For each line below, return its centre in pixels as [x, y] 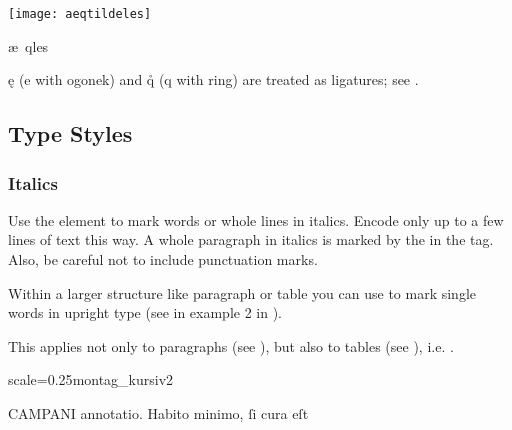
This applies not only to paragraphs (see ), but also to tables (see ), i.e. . [231, 345]
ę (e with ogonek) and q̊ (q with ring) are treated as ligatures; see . [213, 79]
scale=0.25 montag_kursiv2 [91, 379]
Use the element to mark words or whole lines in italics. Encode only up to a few [256, 219]
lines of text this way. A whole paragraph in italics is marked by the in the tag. [251, 239]
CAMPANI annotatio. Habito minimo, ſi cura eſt [158, 413]
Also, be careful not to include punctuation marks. [163, 259]
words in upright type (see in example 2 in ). [145, 312]
